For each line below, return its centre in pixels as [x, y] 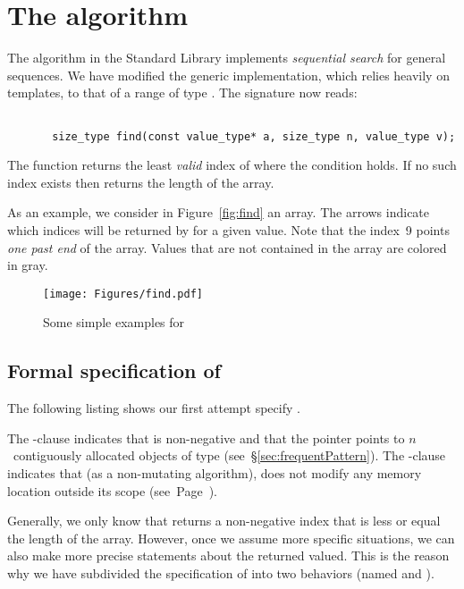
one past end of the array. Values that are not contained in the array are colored [227, 247]
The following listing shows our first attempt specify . [154, 408]
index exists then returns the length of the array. [141, 182]
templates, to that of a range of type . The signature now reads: [182, 93]
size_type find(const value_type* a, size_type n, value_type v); [254, 136]
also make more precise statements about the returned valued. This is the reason [228, 555]
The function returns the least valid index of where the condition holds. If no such [232, 165]
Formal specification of [114, 370]
